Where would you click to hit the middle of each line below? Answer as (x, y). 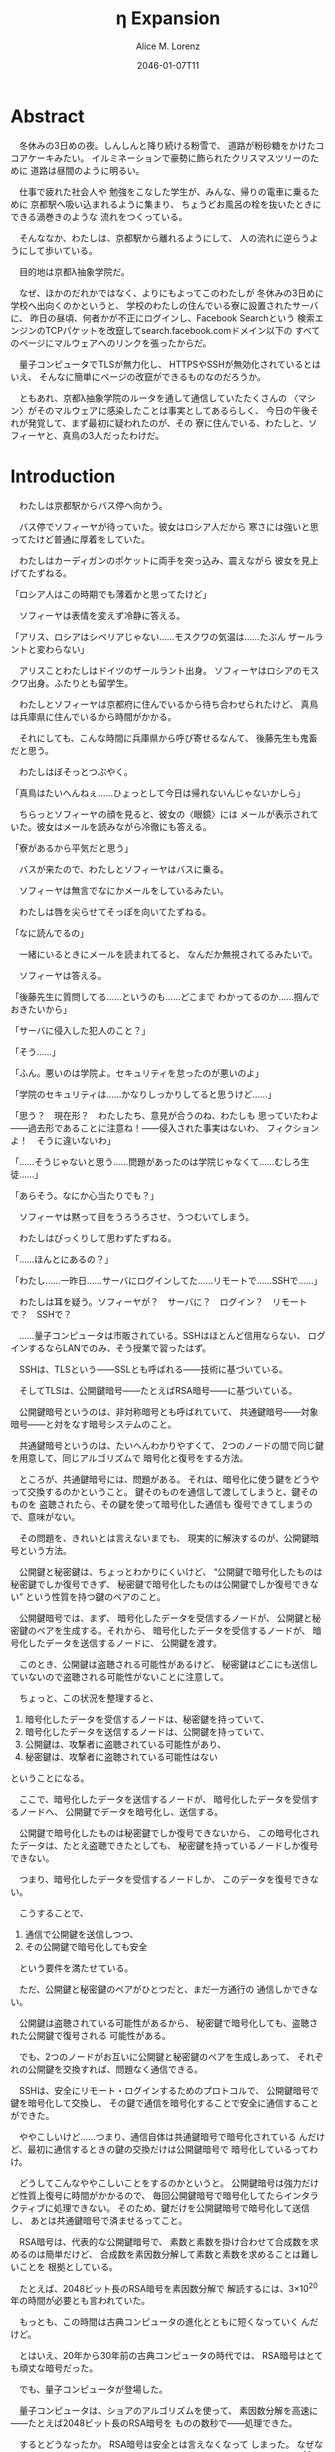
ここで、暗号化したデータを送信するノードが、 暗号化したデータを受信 (164, 1799)
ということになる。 (50, 1778)
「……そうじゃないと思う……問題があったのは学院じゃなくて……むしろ (156, 1161)
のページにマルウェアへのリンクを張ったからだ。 (111, 343)
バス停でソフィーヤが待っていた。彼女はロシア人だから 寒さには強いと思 (168, 526)
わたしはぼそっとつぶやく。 (75, 771)
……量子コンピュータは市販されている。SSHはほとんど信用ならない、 (162, 1335)
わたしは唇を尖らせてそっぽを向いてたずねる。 (115, 911)
